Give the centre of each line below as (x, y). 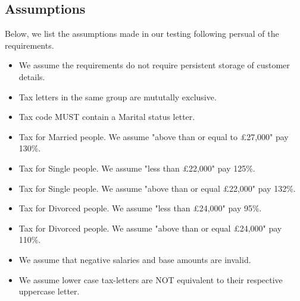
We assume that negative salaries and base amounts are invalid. (135, 259)
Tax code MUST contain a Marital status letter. (107, 117)
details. (32, 76)
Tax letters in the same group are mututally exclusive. (118, 96)
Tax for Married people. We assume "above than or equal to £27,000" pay (154, 136)
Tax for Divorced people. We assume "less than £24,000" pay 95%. (140, 208)
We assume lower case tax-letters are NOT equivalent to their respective (151, 279)
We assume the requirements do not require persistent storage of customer (154, 65)
